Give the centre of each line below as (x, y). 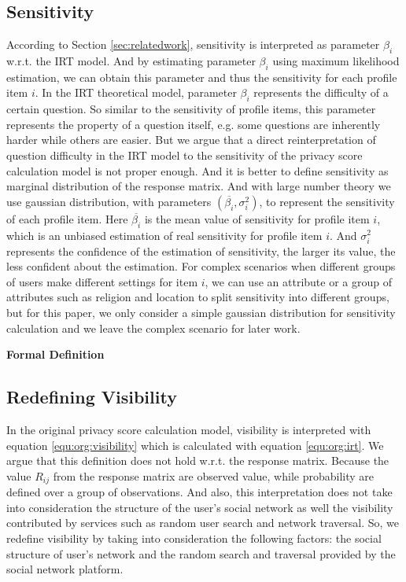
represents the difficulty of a (321, 92)
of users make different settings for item (102, 281)
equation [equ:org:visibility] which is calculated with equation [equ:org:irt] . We (195, 445)
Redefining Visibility (92, 397)
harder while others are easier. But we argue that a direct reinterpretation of (191, 140)
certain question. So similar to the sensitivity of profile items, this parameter (191, 109)
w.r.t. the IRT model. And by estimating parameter (131, 61)
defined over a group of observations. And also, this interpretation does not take (199, 492)
